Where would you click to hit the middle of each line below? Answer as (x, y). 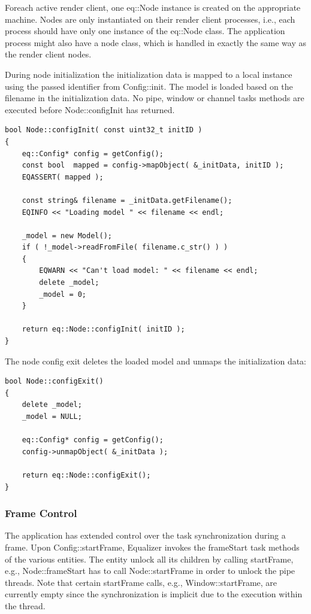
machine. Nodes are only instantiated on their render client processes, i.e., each (150, 19)
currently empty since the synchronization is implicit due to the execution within (154, 594)
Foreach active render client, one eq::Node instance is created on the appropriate (153, 7)
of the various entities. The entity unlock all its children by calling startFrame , (149, 559)
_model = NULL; (52, 417)
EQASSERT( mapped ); (63, 177)
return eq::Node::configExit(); (86, 475)
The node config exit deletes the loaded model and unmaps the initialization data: (156, 361)
